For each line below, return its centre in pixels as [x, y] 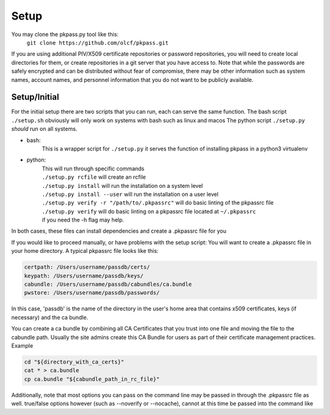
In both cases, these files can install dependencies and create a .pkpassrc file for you [119, 231]
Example [22, 345]
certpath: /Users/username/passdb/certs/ [87, 267]
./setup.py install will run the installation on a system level [122, 185]
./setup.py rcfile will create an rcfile [94, 177]
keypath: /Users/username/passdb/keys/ [84, 276]
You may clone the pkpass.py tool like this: [65, 34]
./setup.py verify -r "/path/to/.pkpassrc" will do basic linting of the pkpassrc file [158, 203]
